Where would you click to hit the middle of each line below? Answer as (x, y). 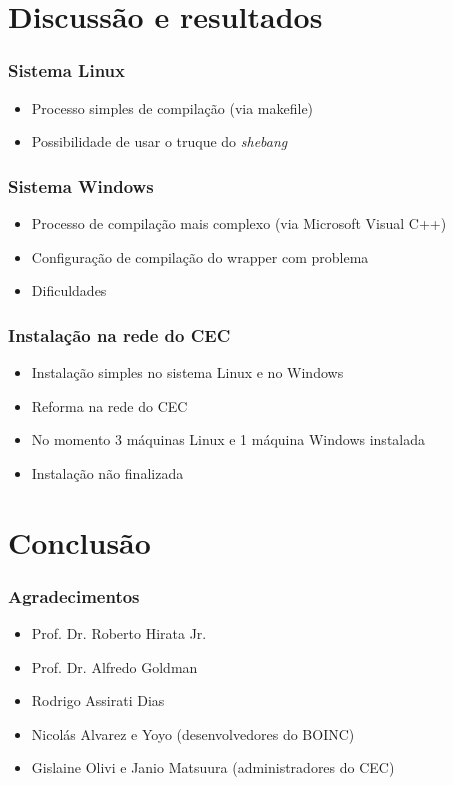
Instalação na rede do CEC (119, 334)
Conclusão (79, 541)
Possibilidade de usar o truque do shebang (159, 141)
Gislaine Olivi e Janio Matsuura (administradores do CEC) (213, 767)
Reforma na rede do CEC (109, 405)
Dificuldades (69, 290)
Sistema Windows (81, 185)
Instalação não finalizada (107, 472)
